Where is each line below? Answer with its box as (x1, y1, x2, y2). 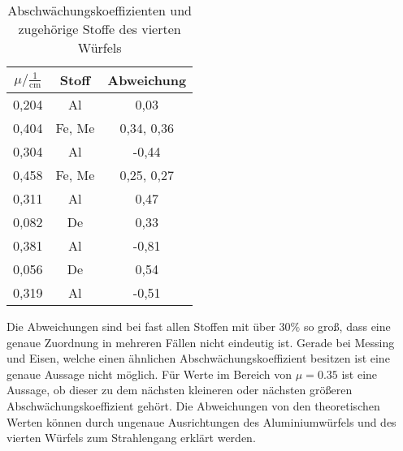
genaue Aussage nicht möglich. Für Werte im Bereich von (6, 365, 292, 382)
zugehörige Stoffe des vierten (18, 19, 181, 38)
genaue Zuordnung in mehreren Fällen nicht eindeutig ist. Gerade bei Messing (6, 333, 395, 350)
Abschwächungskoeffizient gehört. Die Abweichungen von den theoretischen (6, 397, 380, 414)
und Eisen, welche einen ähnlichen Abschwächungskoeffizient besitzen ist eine (6, 350, 390, 367)
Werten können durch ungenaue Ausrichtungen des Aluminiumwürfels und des (6, 413, 396, 430)
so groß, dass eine (303, 318, 391, 334)
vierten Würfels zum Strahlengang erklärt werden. (6, 429, 256, 446)
